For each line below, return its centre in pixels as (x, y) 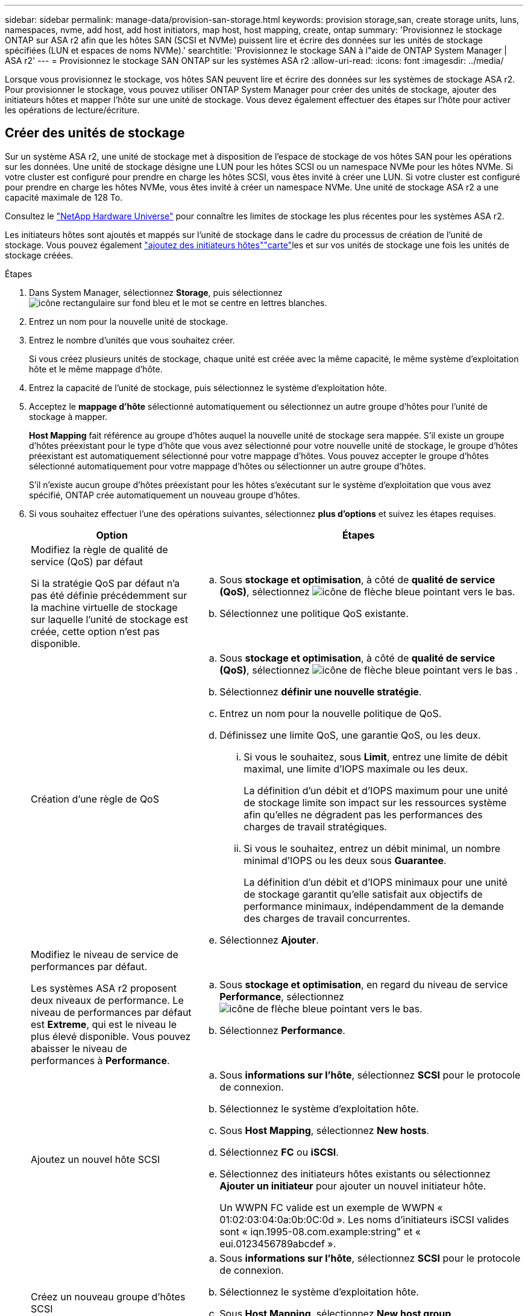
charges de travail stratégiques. (315, 826)
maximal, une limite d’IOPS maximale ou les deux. (356, 769)
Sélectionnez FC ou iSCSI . (279, 1152)
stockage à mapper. (68, 416)
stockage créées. (39, 255)
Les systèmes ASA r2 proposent (104, 988)
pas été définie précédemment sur (109, 595)
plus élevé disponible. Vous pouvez (111, 1036)
